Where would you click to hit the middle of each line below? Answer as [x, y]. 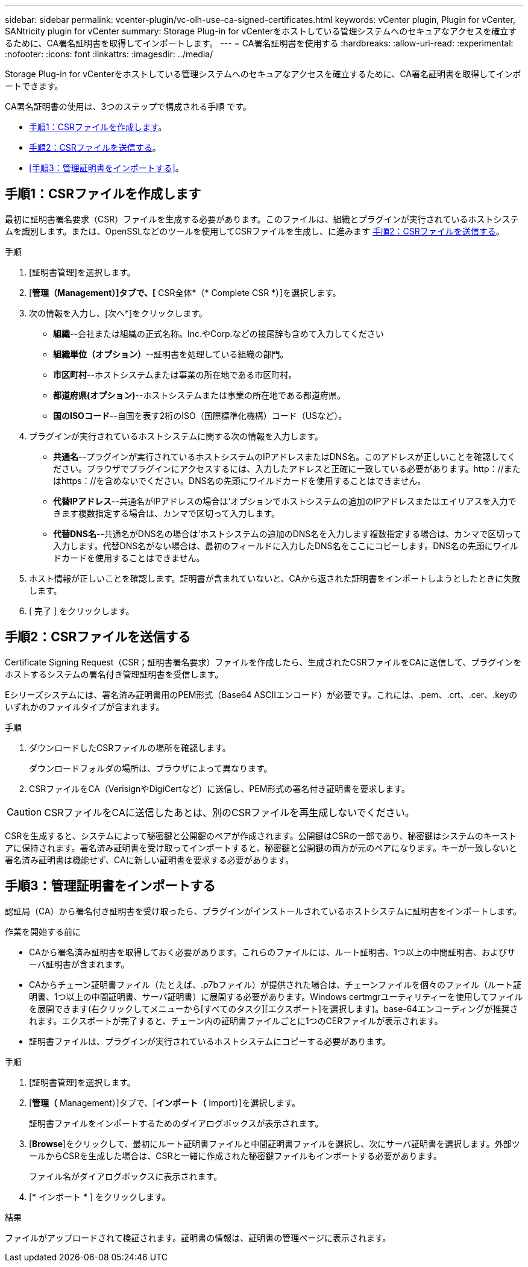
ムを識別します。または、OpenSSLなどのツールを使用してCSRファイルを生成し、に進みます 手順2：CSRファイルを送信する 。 [255, 231]
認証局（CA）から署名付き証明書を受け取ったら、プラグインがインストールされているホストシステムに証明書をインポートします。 [263, 911]
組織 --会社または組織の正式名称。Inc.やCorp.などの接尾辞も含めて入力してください [218, 333]
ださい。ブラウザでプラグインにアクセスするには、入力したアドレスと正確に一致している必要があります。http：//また [287, 468]
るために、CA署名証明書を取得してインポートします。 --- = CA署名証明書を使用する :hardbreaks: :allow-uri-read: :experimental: [259, 43]
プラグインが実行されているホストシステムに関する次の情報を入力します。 [176, 436]
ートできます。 [34, 86]
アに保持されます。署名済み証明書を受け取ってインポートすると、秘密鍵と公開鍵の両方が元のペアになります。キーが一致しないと [261, 847]
